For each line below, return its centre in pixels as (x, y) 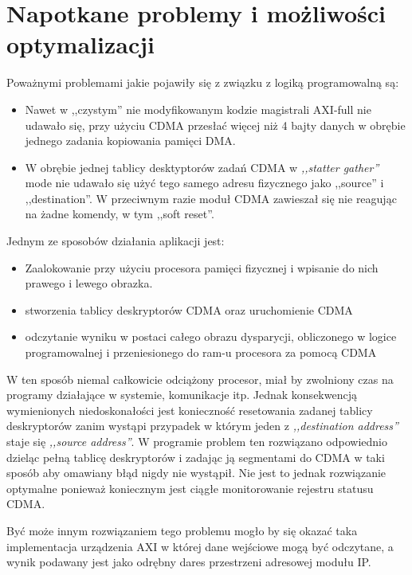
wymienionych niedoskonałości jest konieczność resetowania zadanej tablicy (190, 410)
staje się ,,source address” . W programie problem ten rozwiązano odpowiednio (197, 441)
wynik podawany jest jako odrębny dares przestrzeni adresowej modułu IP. (189, 562)
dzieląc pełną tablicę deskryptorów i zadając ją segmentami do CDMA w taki (196, 457)
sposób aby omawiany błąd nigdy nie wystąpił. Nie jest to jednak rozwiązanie (196, 473)
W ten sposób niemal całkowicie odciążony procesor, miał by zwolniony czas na (200, 379)
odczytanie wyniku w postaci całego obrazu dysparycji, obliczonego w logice (211, 336)
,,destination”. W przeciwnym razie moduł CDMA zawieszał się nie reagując (211, 198)
